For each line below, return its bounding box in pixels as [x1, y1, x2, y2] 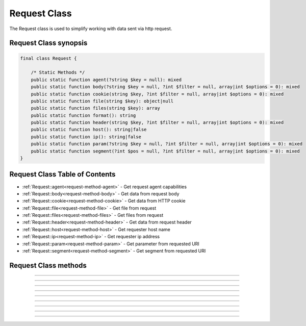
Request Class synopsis [9, 39, 88, 47]
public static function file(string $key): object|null [31, 98, 174, 104]
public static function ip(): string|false [31, 134, 141, 140]
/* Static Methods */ [31, 69, 85, 76]
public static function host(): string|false [31, 127, 147, 133]
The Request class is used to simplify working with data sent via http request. [9, 26, 172, 32]
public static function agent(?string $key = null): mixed [31, 77, 182, 83]
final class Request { [20, 55, 77, 61]
